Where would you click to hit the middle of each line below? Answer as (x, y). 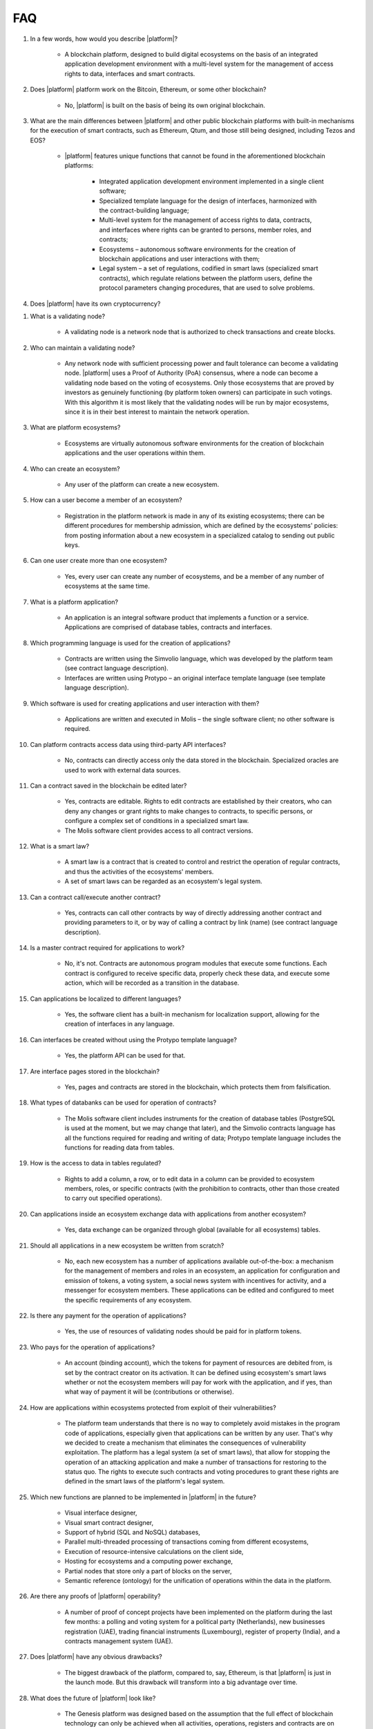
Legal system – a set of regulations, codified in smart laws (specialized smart (209, 268)
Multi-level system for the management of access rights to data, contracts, (205, 220)
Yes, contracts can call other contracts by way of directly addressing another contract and (193, 912)
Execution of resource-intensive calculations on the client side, (154, 1551)
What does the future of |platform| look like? (93, 1698)
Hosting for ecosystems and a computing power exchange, (149, 1561)
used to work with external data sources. (123, 770)
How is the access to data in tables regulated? (96, 1163)
